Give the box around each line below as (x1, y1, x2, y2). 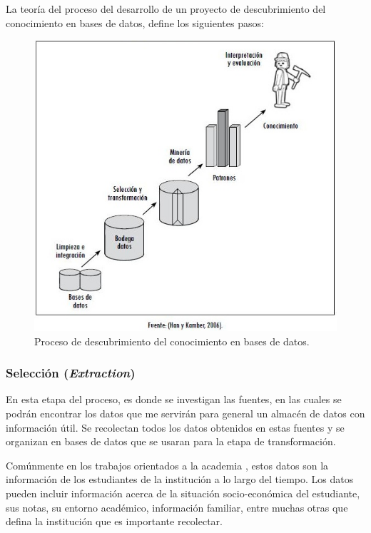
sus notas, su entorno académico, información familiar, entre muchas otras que (6, 499, 348, 514)
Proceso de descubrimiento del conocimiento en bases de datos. (34, 333, 310, 348)
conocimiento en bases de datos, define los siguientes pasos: (6, 15, 264, 30)
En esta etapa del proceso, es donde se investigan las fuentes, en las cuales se (6, 392, 342, 407)
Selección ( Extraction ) (6, 364, 136, 382)
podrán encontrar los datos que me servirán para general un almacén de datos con (6, 405, 365, 420)
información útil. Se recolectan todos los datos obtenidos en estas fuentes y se (6, 420, 345, 435)
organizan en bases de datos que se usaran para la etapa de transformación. (6, 434, 336, 449)
